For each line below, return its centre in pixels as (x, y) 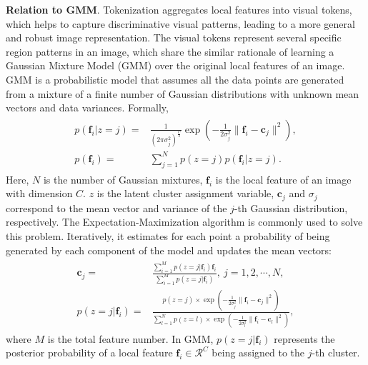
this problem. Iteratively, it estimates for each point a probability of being (168, 236)
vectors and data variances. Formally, (87, 107)
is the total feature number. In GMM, (130, 338)
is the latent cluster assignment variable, (185, 193)
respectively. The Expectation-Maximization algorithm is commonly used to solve (184, 222)
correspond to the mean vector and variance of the (116, 207)
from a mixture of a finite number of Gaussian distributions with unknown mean (183, 93)
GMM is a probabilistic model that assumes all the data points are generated (175, 79)
